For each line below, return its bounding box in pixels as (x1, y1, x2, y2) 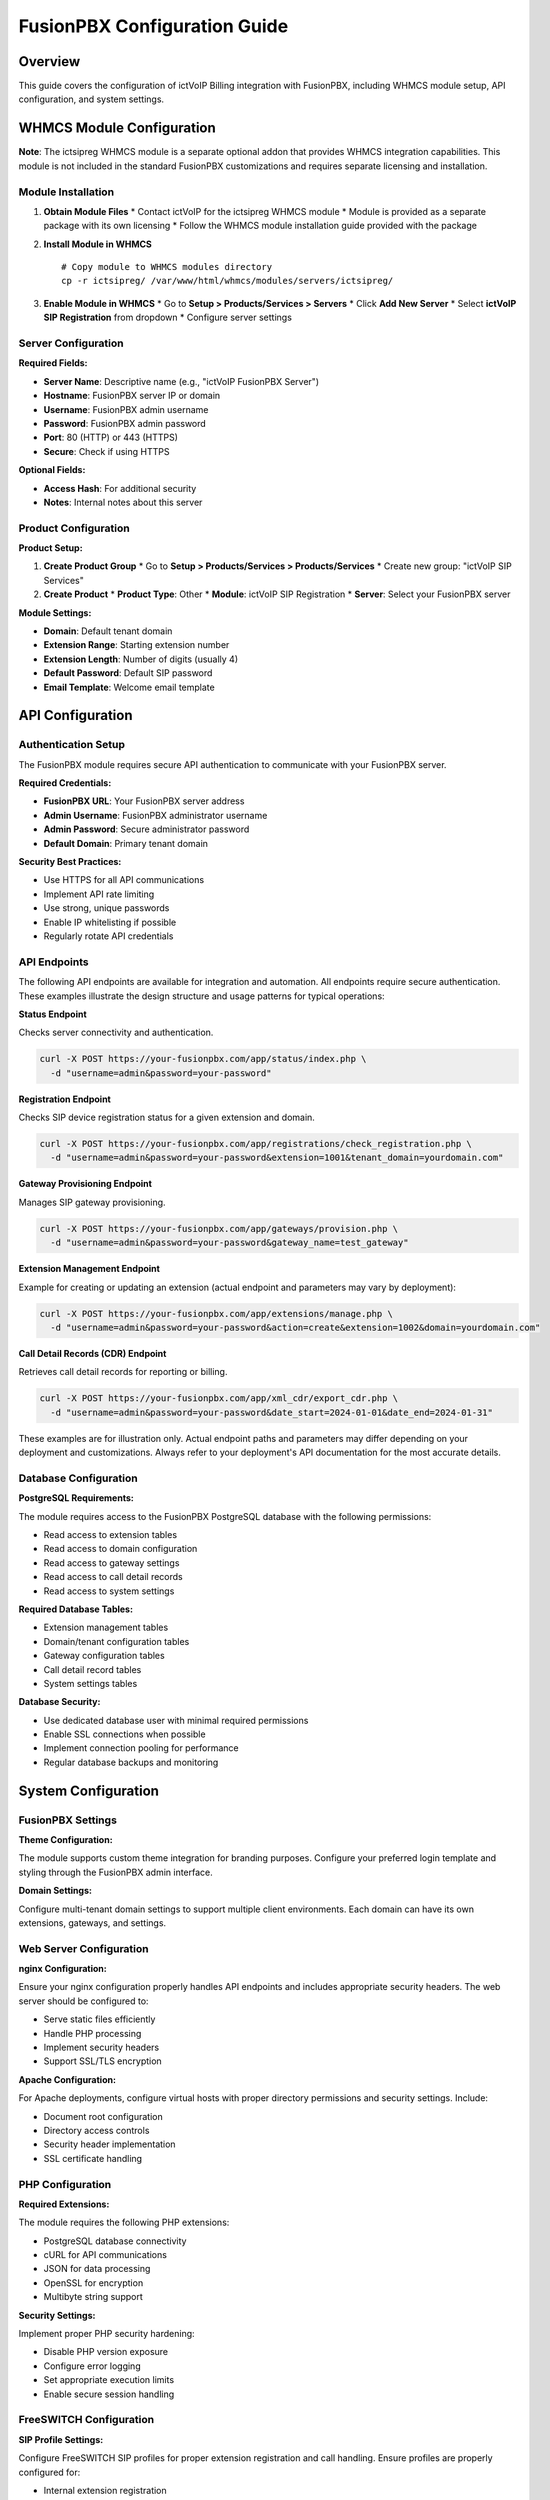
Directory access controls (43, 2125, 150, 2136)
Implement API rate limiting (43, 888, 155, 900)
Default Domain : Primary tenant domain (43, 837, 209, 849)
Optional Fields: (18, 464, 86, 476)
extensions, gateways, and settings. (18, 1916, 167, 1929)
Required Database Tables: (18, 1603, 134, 1615)
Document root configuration (43, 2110, 164, 2122)
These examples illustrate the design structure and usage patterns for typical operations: (18, 990, 385, 1002)
